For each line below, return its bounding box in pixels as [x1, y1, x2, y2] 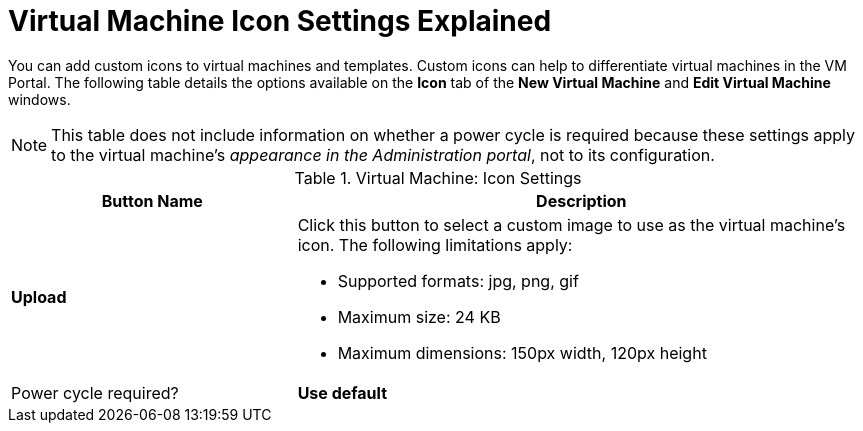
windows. [8, 90, 71, 108]
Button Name [101, 190, 203, 211]
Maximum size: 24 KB [337, 306, 501, 327]
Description [536, 190, 627, 211]
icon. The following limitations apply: [297, 234, 573, 255]
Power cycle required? [11, 382, 179, 403]
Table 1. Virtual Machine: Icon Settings [294, 167, 582, 188]
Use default [297, 382, 387, 403]
